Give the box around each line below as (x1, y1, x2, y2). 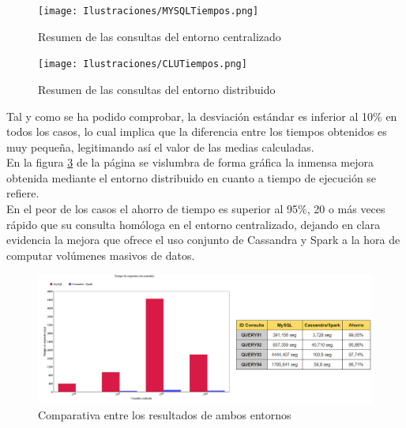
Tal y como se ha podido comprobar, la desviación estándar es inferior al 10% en (6, 107, 397, 124)
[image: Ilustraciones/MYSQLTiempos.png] (38, 6, 259, 17)
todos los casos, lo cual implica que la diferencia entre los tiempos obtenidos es (6, 123, 387, 140)
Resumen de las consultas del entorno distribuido (38, 81, 276, 97)
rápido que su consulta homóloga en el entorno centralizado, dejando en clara (6, 216, 381, 232)
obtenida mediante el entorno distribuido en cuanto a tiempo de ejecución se (6, 169, 377, 186)
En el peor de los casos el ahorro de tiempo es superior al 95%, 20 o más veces (6, 201, 385, 217)
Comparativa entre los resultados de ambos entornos (38, 406, 291, 422)
